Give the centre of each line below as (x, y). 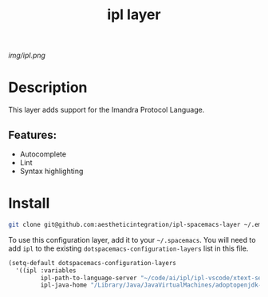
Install (29, 203)
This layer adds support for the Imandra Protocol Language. (106, 110)
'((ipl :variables (46, 270)
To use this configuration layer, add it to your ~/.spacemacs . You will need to (132, 240)
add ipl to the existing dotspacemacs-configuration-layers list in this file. (128, 248)
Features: (33, 135)
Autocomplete (43, 154)
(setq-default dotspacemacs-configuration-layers (93, 263)
